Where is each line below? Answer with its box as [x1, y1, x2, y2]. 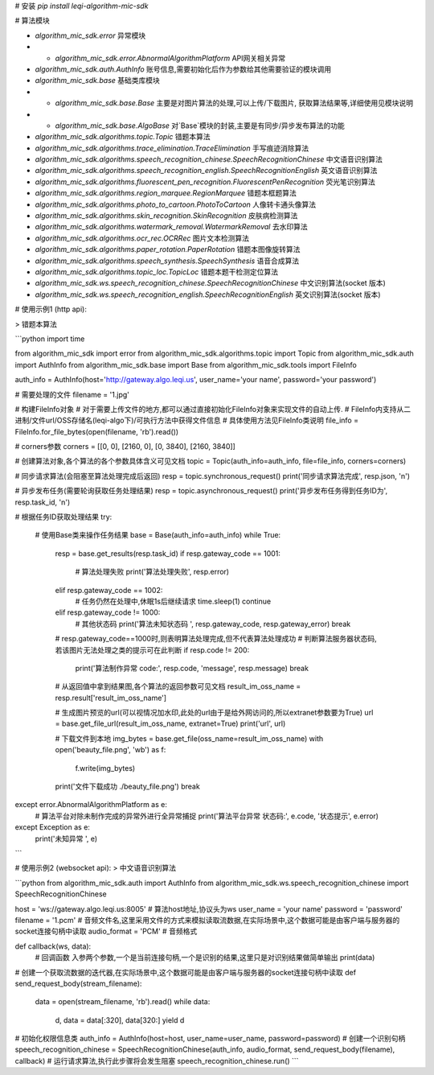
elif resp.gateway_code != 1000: [55, 608, 161, 617]
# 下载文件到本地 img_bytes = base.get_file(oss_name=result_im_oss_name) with [55, 733, 324, 743]
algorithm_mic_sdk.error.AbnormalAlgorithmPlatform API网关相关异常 [55, 53, 286, 63]
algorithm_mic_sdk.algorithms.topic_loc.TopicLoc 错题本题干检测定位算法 [35, 266, 279, 277]
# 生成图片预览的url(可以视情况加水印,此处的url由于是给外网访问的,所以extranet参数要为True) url [55, 708, 374, 718]
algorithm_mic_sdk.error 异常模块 [35, 31, 146, 40]
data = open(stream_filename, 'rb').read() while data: [35, 997, 211, 1007]
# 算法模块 [14, 16, 50, 26]
